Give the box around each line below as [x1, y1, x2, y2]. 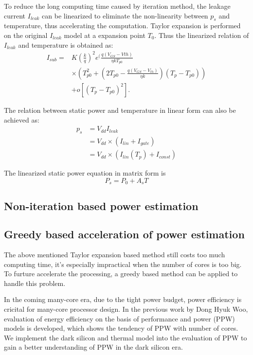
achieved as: [4, 114, 39, 124]
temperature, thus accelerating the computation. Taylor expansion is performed [4, 20, 241, 31]
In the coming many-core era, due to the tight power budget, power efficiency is [4, 294, 242, 304]
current [4, 10, 26, 20]
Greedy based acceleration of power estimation [4, 227, 245, 242]
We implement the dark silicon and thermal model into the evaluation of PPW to [4, 332, 247, 342]
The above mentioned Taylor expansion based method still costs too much [4, 249, 225, 260]
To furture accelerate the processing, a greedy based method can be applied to [4, 268, 238, 279]
